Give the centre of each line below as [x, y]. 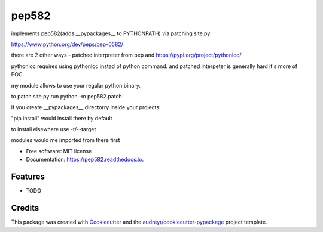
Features [28, 177]
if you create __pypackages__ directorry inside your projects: [86, 107]
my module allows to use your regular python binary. [76, 85]
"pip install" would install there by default [62, 118]
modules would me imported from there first [65, 140]
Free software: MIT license [59, 151]
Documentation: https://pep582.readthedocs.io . [85, 160]
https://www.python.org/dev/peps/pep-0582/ [67, 44]
